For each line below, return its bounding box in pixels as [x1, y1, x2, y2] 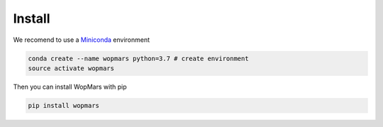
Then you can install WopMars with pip [13, 82, 127, 91]
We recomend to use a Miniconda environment [13, 35, 150, 44]
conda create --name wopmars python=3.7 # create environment [28, 54, 249, 62]
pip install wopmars [28, 101, 99, 109]
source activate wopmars [28, 64, 115, 72]
